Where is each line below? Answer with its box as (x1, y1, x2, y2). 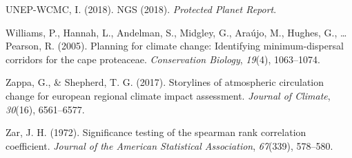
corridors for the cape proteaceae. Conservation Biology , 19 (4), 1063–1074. (6, 52, 320, 66)
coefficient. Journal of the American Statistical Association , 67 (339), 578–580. (6, 138, 333, 153)
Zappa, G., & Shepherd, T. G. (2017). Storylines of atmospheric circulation (6, 75, 324, 89)
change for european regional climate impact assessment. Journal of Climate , (6, 88, 331, 102)
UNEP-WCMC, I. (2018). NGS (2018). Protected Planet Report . (6, 2, 277, 16)
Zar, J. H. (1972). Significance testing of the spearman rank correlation (6, 125, 306, 139)
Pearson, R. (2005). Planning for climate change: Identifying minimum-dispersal (6, 38, 344, 53)
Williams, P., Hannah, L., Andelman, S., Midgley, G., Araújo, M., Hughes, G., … (6, 25, 347, 39)
